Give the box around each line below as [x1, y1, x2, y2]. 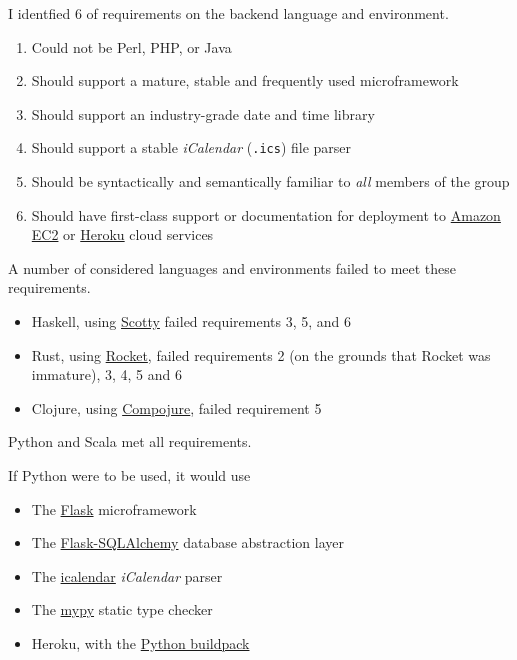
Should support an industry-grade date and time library [31, 103, 375, 124]
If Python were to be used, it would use [8, 464, 251, 485]
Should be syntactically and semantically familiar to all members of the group [31, 171, 510, 192]
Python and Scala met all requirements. [8, 431, 252, 452]
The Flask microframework [31, 498, 197, 519]
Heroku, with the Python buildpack [31, 632, 250, 653]
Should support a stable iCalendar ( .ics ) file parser [31, 137, 352, 158]
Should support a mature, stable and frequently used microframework [31, 70, 459, 91]
